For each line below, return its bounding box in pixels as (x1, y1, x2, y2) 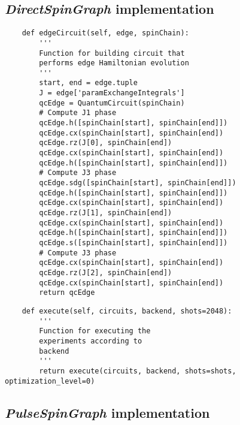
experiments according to (39, 336, 142, 345)
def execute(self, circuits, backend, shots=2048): (22, 306, 232, 315)
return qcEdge (39, 288, 95, 297)
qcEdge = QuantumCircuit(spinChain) (39, 98, 185, 107)
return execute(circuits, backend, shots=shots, (39, 366, 236, 375)
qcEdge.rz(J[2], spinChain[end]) (39, 268, 172, 277)
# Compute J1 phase (39, 108, 117, 117)
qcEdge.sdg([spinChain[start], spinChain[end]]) (39, 179, 236, 188)
